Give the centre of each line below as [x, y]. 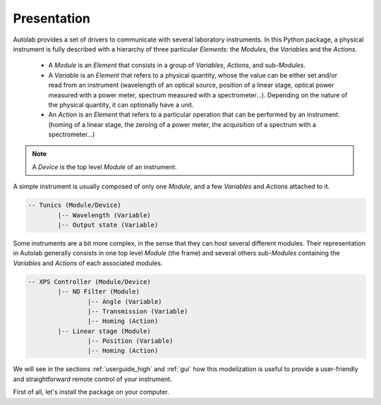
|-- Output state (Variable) [108, 225]
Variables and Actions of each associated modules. [88, 263]
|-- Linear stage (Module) [104, 331]
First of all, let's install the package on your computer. [91, 392]
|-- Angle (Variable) [125, 301]
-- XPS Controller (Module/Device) [89, 282]
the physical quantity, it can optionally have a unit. [121, 104]
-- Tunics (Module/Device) [74, 205]
